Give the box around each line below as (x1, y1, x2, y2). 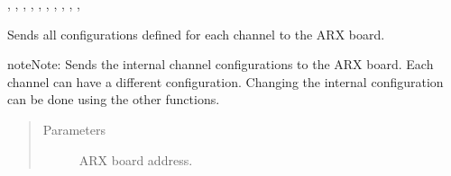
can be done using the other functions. (7, 90, 220, 109)
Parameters (42, 119, 106, 138)
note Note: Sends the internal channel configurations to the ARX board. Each (7, 55, 434, 74)
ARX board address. (78, 150, 193, 169)
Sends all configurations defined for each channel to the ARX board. (7, 24, 385, 43)
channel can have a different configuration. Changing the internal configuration (7, 72, 444, 91)
